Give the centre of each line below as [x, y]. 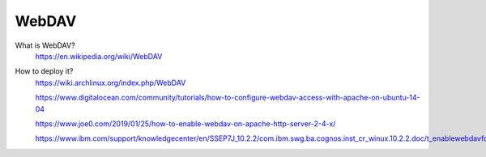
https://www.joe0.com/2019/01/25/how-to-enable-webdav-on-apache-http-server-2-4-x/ [185, 123]
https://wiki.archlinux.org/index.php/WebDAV [111, 83]
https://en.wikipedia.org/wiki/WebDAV [99, 56]
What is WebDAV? [45, 45]
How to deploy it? [44, 71]
